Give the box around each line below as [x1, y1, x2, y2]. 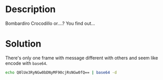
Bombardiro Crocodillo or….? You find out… [5, 20, 95, 26]
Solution [5, 38, 42, 50]
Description [5, 4, 56, 15]
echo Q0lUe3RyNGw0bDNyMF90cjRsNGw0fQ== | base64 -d [5, 70, 117, 75]
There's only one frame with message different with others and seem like [5, 55, 158, 61]
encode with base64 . [5, 60, 48, 66]
